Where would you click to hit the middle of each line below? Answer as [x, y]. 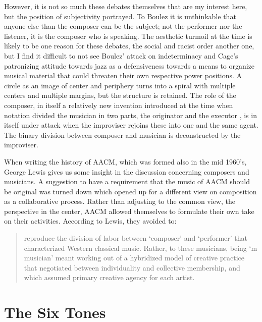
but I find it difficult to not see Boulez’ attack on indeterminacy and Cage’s [121, 55]
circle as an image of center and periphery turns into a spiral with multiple [120, 85]
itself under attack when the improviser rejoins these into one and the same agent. [131, 125]
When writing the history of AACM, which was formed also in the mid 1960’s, [125, 161]
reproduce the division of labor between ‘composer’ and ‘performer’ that [136, 238]
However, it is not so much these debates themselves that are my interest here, [126, 6]
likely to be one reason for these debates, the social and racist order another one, [129, 46]
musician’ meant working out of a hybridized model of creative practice [134, 258]
